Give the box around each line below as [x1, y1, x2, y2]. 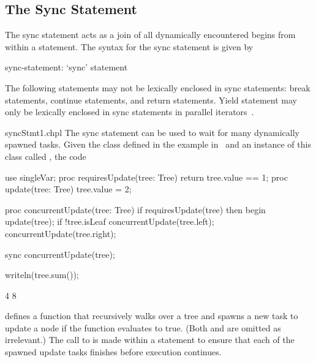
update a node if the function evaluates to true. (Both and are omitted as [5, 321, 281, 334]
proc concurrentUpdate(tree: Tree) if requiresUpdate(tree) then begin [5, 203, 266, 216]
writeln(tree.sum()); [5, 268, 79, 281]
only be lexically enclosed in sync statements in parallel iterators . [5, 105, 254, 118]
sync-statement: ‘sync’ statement [5, 61, 128, 74]
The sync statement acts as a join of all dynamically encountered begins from [5, 28, 296, 41]
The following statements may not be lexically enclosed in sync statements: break [5, 81, 310, 94]
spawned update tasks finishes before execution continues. [5, 345, 222, 358]
